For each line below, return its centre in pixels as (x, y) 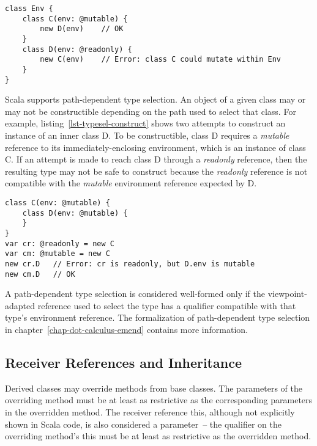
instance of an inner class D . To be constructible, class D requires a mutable (147, 135)
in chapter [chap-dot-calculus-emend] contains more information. (126, 330)
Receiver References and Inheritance (123, 363)
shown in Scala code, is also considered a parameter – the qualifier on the (143, 424)
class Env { (29, 9)
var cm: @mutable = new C (58, 254)
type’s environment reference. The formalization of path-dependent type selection (158, 317)
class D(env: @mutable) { (75, 213)
